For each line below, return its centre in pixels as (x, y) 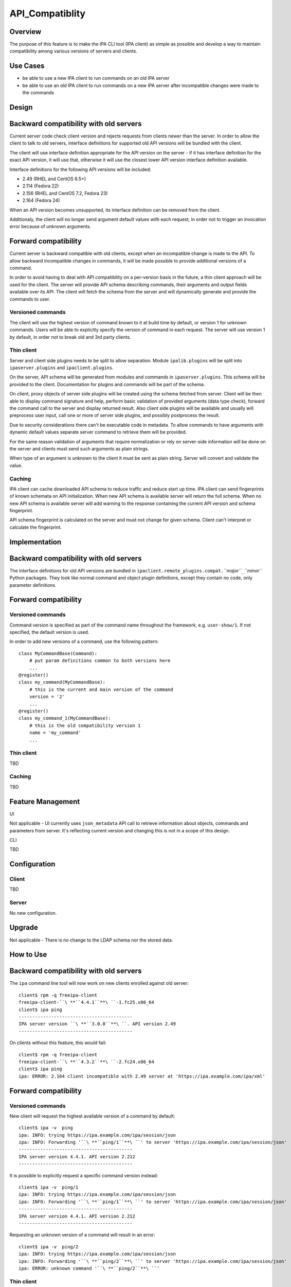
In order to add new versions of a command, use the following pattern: (84, 641)
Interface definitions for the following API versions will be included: (80, 169)
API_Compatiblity (48, 13)
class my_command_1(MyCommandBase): (65, 718)
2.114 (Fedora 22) (41, 186)
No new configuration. (33, 913)
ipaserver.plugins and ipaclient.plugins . (62, 368)
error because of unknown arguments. (50, 227)
